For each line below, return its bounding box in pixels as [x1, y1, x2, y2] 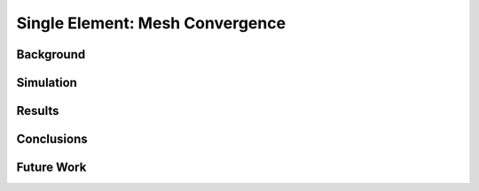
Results [16, 103, 59, 118]
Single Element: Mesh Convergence [16, 13, 287, 33]
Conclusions [16, 132, 88, 147]
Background [16, 47, 86, 62]
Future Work [16, 160, 87, 175]
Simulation [16, 75, 77, 90]
